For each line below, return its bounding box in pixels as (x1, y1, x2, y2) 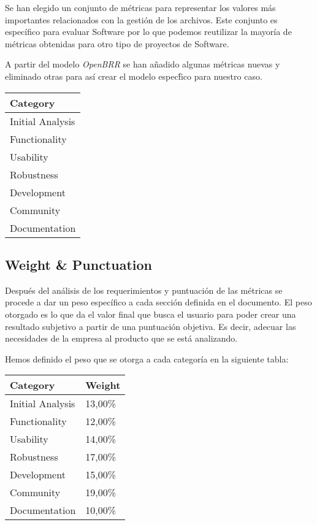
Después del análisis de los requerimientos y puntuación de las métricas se (5, 283, 283, 296)
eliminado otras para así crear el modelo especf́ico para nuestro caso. (5, 69, 262, 82)
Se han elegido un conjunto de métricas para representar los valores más (5, 1, 276, 13)
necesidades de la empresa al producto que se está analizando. (5, 332, 238, 345)
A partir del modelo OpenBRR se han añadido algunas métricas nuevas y (5, 58, 280, 71)
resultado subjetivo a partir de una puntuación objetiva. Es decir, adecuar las (5, 320, 296, 332)
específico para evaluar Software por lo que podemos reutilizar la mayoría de (5, 25, 292, 38)
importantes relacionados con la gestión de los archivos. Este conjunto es (5, 13, 278, 26)
